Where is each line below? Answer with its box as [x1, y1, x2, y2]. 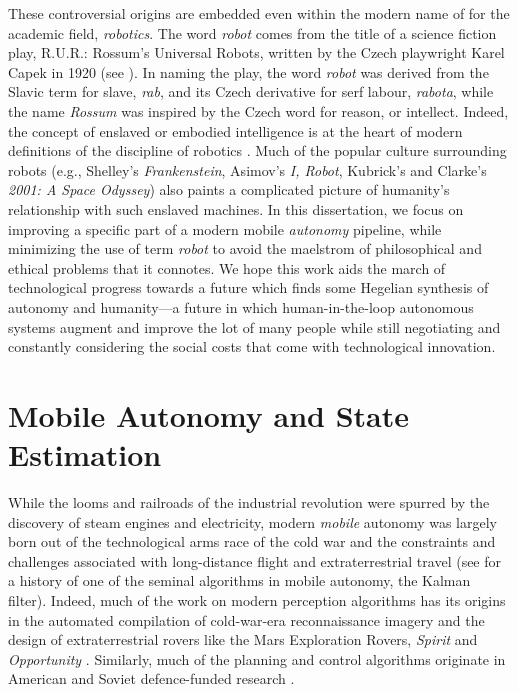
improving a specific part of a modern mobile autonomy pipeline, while [8, 218, 442, 239]
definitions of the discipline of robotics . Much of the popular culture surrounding [8, 140, 507, 161]
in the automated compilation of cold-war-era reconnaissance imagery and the [8, 609, 485, 630]
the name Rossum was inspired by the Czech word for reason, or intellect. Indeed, [8, 100, 509, 121]
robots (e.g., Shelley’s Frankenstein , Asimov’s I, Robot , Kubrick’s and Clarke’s [8, 159, 487, 180]
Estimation [8, 434, 162, 475]
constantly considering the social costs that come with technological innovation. [8, 336, 496, 357]
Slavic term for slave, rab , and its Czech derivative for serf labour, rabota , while [8, 81, 494, 102]
